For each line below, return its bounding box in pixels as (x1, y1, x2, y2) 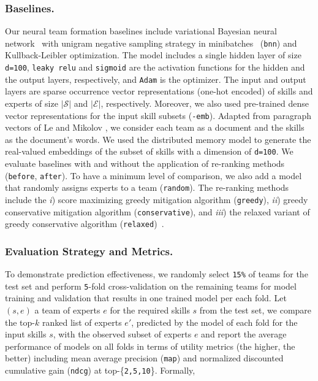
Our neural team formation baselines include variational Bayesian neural (5, 25, 277, 37)
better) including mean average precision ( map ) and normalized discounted (5, 352, 284, 364)
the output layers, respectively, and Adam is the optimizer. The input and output (5, 72, 306, 85)
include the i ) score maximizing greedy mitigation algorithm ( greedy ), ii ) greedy (5, 193, 308, 206)
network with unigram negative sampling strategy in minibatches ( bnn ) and (5, 36, 297, 49)
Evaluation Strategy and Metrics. (5, 243, 173, 258)
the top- (5, 315, 35, 328)
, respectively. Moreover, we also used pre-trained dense (100, 96, 309, 109)
